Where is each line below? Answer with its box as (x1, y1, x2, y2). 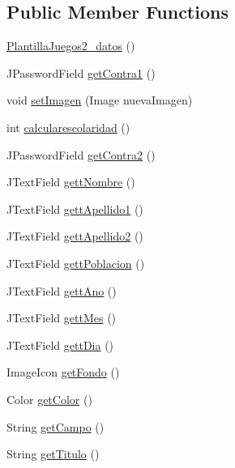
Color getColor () (6, 390, 92, 407)
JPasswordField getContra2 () (6, 146, 156, 163)
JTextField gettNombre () (6, 173, 135, 190)
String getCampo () (6, 418, 105, 435)
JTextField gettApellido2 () (6, 228, 143, 245)
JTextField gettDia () (6, 336, 114, 353)
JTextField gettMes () (6, 309, 117, 326)
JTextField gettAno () (6, 282, 117, 299)
